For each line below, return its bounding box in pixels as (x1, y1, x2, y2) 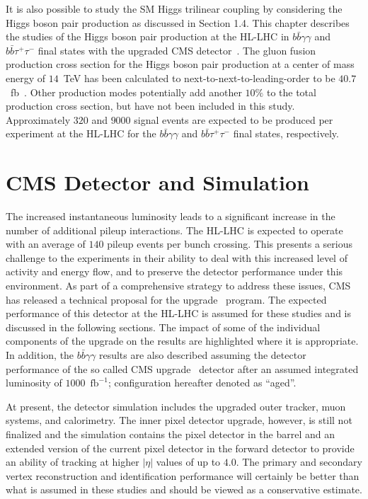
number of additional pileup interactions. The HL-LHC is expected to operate (6, 222, 343, 237)
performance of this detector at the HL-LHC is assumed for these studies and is (6, 306, 351, 321)
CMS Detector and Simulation (6, 168, 309, 197)
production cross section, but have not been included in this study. (6, 98, 295, 113)
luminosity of (6, 375, 62, 390)
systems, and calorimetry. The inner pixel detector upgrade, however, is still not (6, 413, 352, 428)
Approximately (6, 112, 71, 127)
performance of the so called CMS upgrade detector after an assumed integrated (6, 361, 359, 376)
